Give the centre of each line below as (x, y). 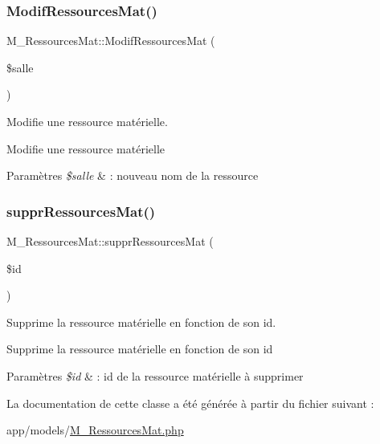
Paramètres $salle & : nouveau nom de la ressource (133, 175)
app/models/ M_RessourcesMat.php (95, 430)
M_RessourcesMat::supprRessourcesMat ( (110, 241)
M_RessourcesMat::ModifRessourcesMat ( (111, 41)
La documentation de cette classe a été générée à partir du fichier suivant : (190, 403)
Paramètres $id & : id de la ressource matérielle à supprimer (155, 375)
